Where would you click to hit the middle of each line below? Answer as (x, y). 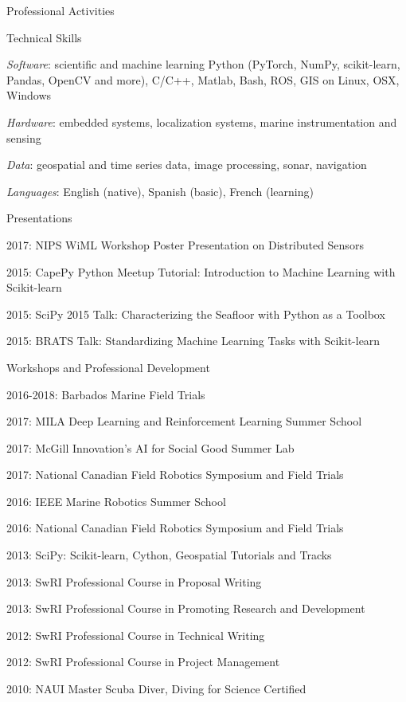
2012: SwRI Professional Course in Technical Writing (136, 635)
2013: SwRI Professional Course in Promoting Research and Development (186, 608)
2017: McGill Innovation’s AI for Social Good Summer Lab (150, 447)
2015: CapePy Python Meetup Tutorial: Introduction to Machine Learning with (201, 271)
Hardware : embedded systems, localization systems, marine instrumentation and (202, 122)
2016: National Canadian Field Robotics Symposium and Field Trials (175, 528)
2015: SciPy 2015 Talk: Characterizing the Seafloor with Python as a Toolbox (196, 314)
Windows (29, 95)
